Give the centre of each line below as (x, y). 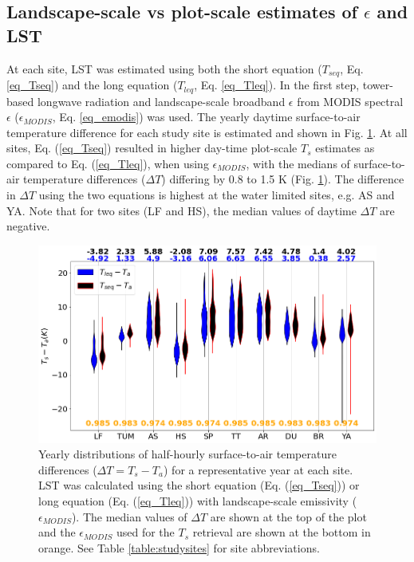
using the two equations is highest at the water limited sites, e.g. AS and (217, 195)
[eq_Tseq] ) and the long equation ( (92, 85)
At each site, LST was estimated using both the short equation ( (164, 68)
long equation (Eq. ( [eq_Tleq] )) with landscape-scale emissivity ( (198, 500)
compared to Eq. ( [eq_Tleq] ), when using (108, 163)
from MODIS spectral (350, 101)
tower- (378, 85)
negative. (28, 226)
